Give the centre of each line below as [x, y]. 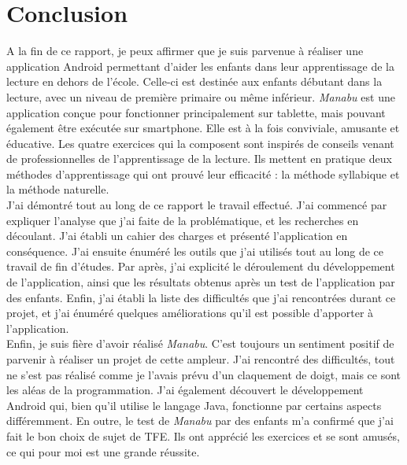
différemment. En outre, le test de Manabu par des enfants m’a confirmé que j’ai [200, 421]
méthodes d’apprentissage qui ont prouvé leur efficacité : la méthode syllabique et [203, 173]
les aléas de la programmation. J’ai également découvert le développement [185, 390]
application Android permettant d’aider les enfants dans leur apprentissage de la [200, 66]
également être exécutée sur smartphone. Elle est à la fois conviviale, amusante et [203, 128]
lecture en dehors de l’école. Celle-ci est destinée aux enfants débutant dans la [194, 81]
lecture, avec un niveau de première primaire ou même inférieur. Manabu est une [201, 96]
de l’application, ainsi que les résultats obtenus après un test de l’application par [201, 282]
